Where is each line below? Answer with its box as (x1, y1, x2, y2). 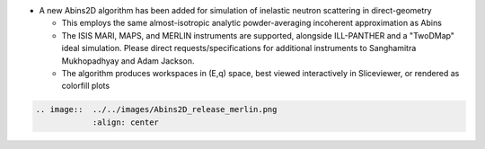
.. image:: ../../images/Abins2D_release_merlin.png (35, 104, 278, 115)
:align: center (92, 117, 159, 127)
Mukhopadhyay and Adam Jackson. (61, 55, 195, 66)
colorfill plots (61, 81, 110, 92)
